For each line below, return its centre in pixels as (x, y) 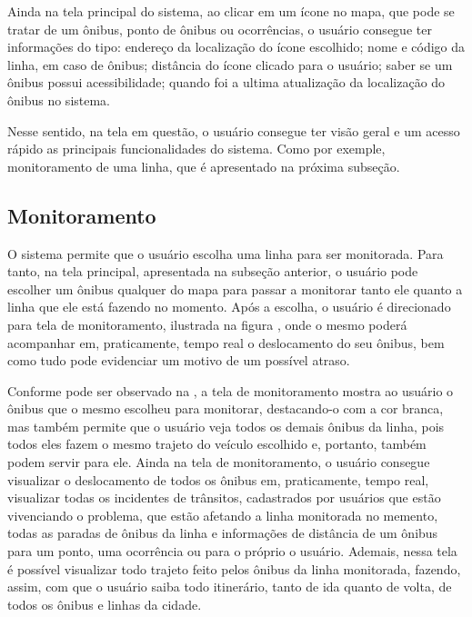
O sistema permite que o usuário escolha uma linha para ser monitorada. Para (226, 253)
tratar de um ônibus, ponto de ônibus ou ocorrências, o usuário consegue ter (220, 29)
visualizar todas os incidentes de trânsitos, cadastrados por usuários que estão (224, 498)
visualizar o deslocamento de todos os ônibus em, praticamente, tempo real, (218, 479)
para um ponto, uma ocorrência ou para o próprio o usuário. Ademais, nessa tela (232, 551)
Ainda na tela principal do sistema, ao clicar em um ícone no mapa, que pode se (231, 11)
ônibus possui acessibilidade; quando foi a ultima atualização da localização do (226, 82)
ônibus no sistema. (59, 100)
